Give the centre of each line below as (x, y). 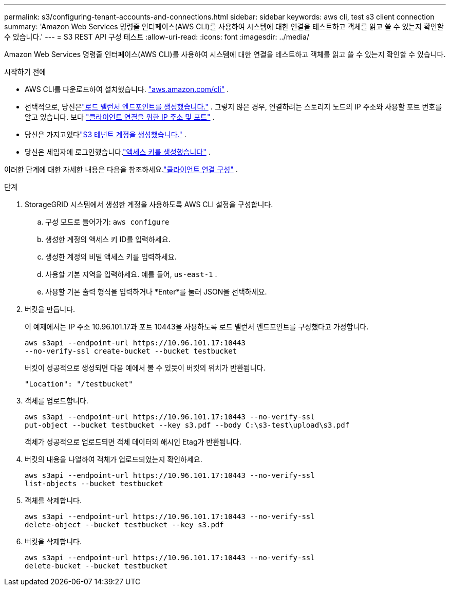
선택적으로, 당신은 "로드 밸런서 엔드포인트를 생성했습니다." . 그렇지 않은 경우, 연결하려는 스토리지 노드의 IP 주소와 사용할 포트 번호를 (233, 107)
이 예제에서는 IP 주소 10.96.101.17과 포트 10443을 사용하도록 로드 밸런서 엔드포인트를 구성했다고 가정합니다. (197, 327)
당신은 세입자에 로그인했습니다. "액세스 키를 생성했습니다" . (118, 152)
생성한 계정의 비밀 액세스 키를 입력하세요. (111, 257)
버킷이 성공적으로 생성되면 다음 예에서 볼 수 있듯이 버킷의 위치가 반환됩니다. (145, 368)
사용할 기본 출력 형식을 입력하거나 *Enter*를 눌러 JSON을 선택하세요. (156, 292)
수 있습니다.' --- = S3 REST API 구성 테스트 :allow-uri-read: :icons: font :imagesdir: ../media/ (157, 37)
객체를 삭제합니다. (53, 500)
